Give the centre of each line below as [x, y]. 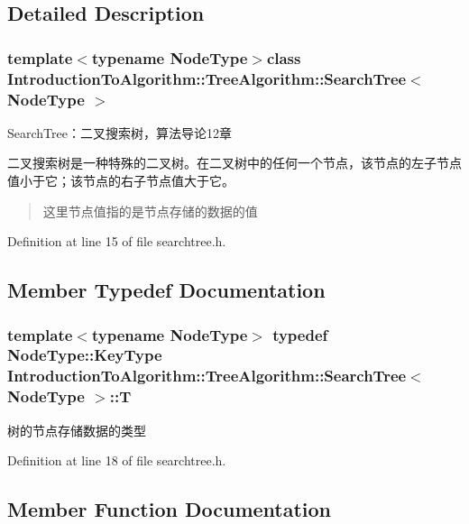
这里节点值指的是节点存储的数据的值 [150, 211]
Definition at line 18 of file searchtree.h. [117, 460]
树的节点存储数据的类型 [77, 430]
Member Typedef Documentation [166, 290]
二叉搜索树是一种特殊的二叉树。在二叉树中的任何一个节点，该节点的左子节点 [234, 163]
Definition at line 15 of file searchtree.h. [117, 241]
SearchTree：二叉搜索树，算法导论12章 [120, 132]
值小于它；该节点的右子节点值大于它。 [121, 181]
